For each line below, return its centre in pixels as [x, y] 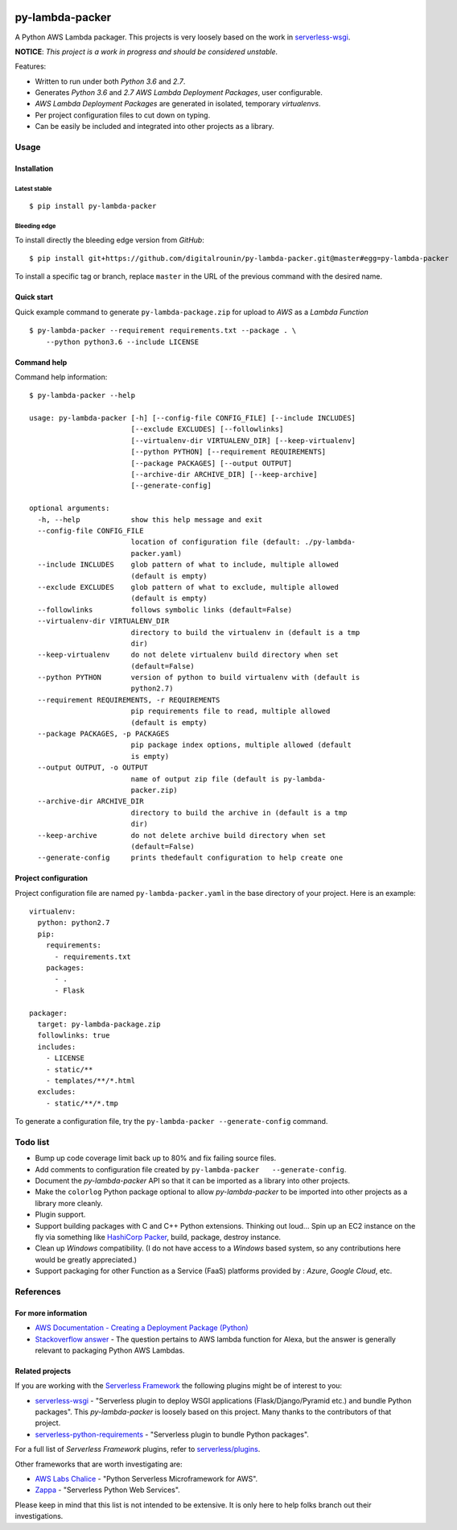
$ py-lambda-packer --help [82, 396]
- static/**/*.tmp [82, 1103]
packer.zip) [154, 790]
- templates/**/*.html [91, 1080]
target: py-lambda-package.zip [99, 1024]
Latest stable [33, 189]
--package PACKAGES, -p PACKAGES [103, 734]
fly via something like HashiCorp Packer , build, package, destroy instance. [158, 1237]
